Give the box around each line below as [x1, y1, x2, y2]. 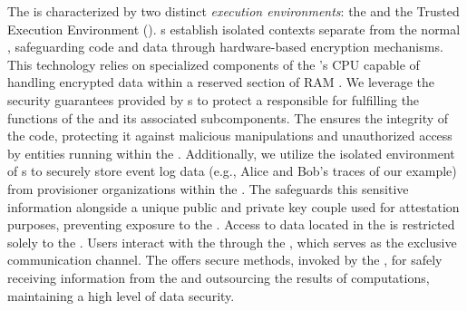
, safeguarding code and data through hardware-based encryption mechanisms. [7, 37, 443, 56]
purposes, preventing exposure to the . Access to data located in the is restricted [7, 215, 455, 234]
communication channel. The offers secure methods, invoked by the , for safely [7, 250, 443, 269]
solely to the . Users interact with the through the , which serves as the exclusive [7, 232, 457, 251]
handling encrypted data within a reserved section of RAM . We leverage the [7, 73, 435, 92]
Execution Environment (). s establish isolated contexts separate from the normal [7, 19, 461, 38]
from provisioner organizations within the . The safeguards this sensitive [7, 179, 409, 198]
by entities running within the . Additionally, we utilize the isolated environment [7, 143, 455, 162]
